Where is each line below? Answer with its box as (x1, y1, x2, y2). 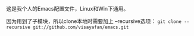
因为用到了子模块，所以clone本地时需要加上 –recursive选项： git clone (6, 18, 182, 25)
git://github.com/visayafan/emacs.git (32, 24, 129, 30)
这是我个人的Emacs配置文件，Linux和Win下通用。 (6, 5, 129, 12)
